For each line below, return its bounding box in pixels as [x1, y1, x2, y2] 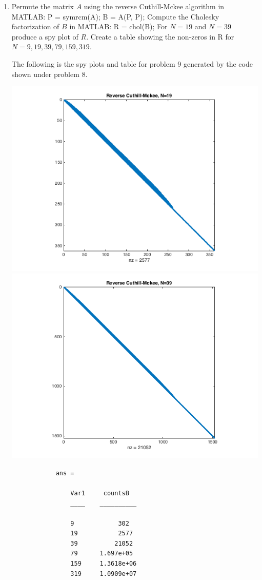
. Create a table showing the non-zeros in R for [86, 31, 234, 42]
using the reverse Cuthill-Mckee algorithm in [84, 1, 225, 11]
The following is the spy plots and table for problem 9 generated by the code [11, 58, 253, 69]
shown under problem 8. [11, 68, 88, 79]
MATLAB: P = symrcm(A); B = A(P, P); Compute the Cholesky [11, 11, 219, 22]
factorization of [11, 21, 59, 32]
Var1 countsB [70, 489, 129, 497]
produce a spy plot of [11, 31, 78, 42]
